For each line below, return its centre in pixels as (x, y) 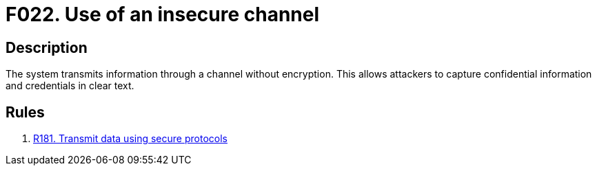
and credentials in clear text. (70, 86)
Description (47, 47)
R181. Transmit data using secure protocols (130, 139)
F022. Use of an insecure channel (163, 14)
